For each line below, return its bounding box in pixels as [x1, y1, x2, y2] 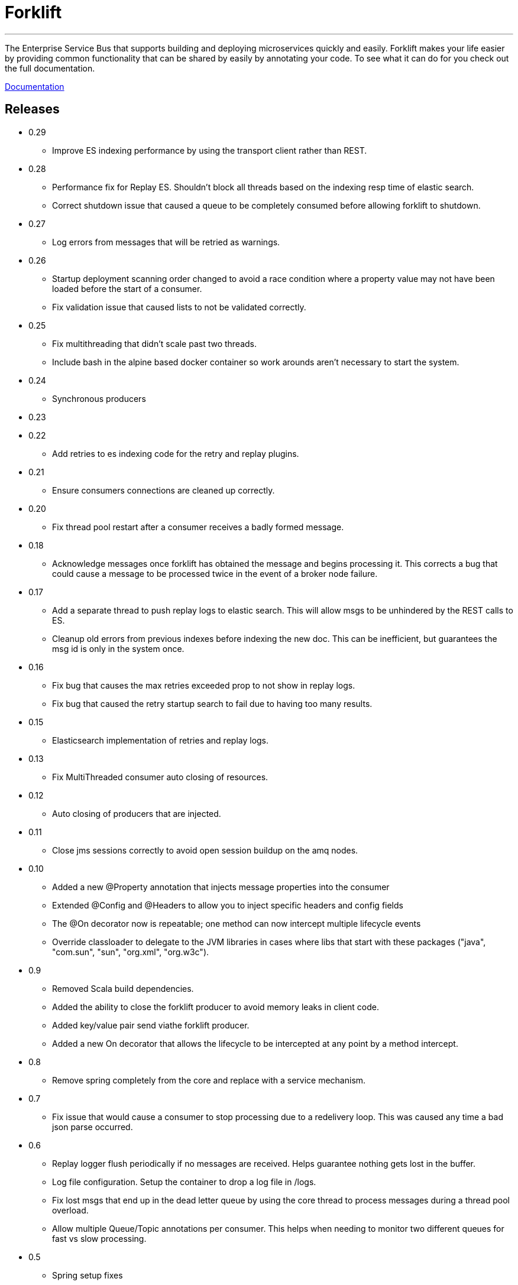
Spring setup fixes [52, 1270, 123, 1280]
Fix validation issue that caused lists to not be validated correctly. [52, 301, 306, 312]
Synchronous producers [52, 393, 146, 404]
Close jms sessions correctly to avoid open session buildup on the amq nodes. [52, 845, 358, 855]
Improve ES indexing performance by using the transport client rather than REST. [52, 145, 367, 155]
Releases [5, 102, 60, 117]
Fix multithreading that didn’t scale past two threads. [52, 338, 257, 349]
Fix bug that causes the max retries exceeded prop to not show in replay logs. [52, 680, 355, 690]
